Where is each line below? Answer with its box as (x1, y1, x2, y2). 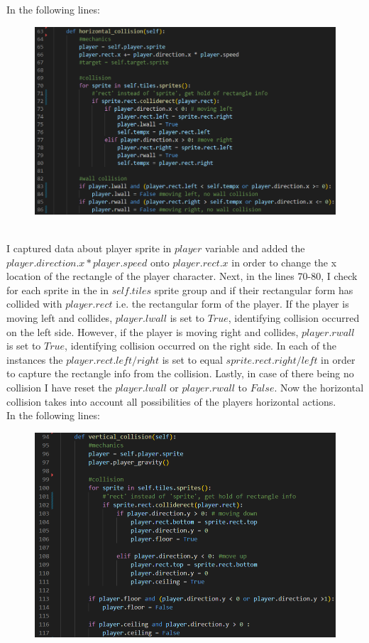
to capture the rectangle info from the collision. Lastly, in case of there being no (6, 366, 354, 381)
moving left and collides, (6, 310, 113, 325)
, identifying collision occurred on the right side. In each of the (65, 338, 337, 353)
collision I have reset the (6, 380, 112, 395)
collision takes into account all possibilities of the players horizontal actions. (6, 394, 336, 409)
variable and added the (205, 241, 305, 256)
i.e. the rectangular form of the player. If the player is (116, 296, 349, 311)
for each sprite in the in (6, 282, 109, 297)
